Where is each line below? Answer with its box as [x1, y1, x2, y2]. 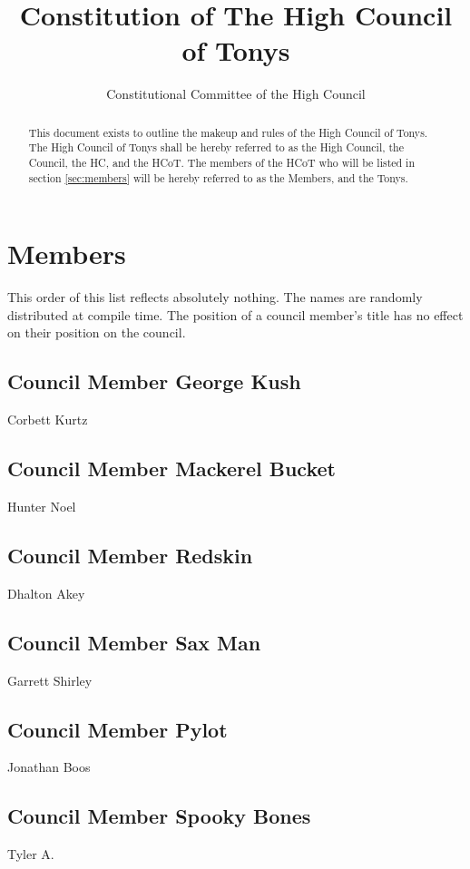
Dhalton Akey [7, 583, 85, 602]
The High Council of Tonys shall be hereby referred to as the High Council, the [28, 140, 404, 155]
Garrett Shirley [7, 670, 93, 689]
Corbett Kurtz [7, 410, 88, 429]
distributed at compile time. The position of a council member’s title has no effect [7, 305, 464, 324]
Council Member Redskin [7, 542, 253, 570]
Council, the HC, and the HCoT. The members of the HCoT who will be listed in [28, 155, 416, 171]
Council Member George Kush [7, 367, 301, 395]
